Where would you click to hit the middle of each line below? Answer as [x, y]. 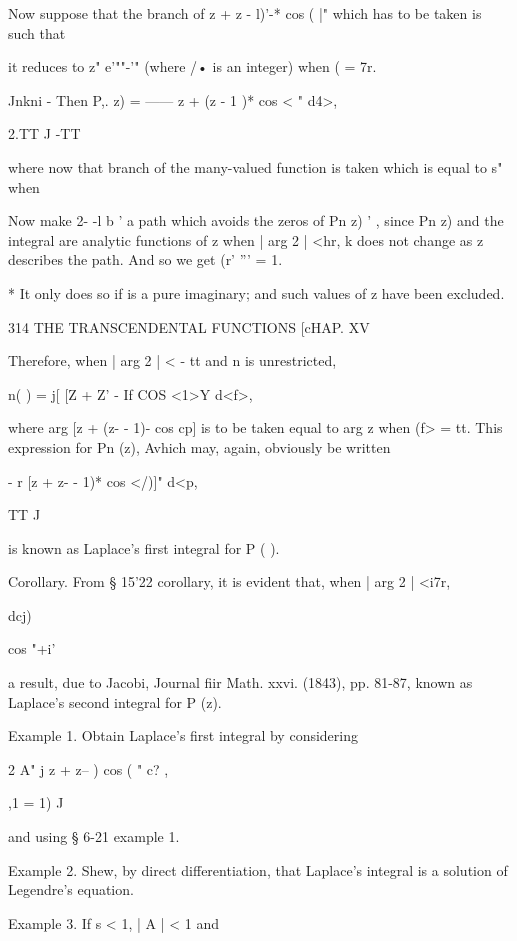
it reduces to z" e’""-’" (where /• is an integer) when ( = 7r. [192, 66]
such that [37, 32]
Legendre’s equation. [71, 889]
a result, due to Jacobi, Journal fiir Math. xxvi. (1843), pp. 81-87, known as [240, 682]
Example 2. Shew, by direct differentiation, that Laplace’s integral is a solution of [258, 869]
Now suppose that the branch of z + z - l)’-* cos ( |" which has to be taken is [245, 13]
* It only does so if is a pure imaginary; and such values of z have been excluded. [256, 292]
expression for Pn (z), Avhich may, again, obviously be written [199, 446]
